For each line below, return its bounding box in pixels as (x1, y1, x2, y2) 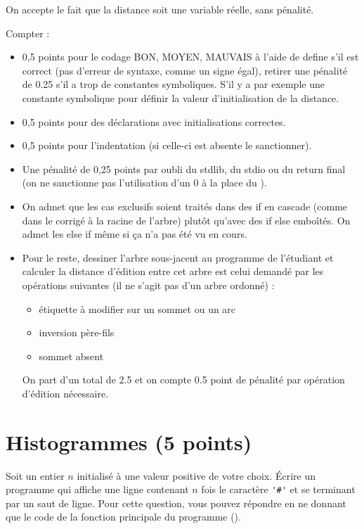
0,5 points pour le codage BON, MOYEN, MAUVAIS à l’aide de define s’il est (22, 49, 359, 64)
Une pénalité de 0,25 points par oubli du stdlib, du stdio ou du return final (22, 161, 346, 176)
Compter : (6, 25, 50, 40)
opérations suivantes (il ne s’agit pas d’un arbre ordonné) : (22, 277, 275, 292)
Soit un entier (6, 468, 65, 483)
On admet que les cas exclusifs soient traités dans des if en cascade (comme (22, 198, 348, 213)
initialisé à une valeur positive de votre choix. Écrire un (77, 468, 316, 483)
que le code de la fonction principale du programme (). (6, 509, 241, 524)
